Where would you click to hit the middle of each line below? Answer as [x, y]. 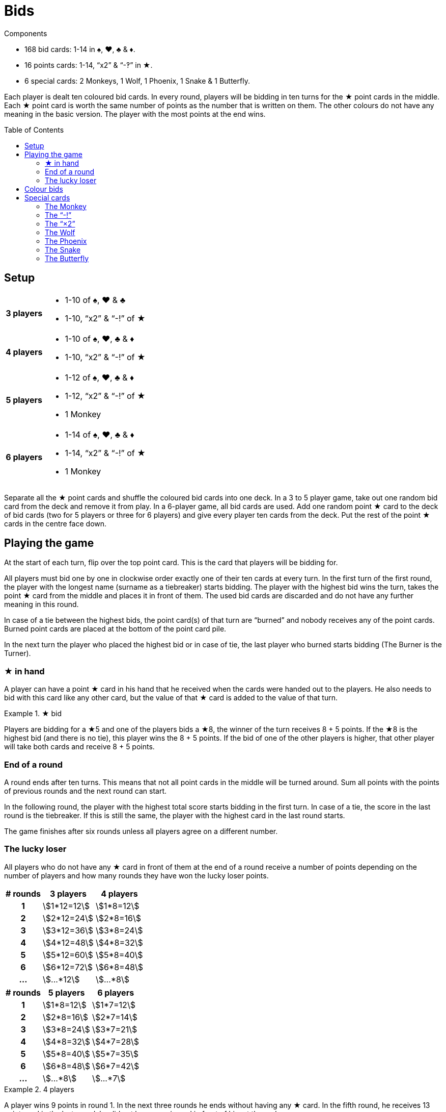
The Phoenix [66, 241]
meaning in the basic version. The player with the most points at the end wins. [135, 114]
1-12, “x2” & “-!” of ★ [105, 396]
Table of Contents [34, 130]
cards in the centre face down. [55, 523]
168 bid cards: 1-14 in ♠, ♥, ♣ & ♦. [80, 49]
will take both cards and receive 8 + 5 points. [79, 747]
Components [26, 33]
